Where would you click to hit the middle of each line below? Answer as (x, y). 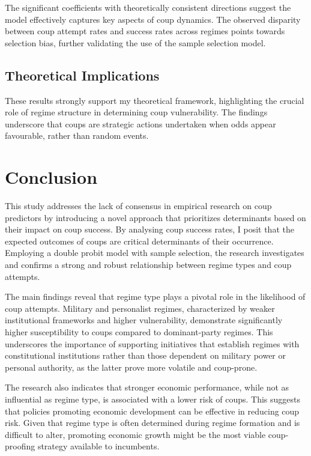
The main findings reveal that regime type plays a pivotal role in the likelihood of (155, 296)
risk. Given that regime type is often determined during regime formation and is (152, 423)
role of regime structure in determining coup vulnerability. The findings (136, 112)
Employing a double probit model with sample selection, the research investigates (155, 253)
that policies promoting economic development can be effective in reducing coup (152, 411)
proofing (20, 446)
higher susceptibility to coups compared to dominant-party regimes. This (139, 332)
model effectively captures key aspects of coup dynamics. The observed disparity (153, 19)
